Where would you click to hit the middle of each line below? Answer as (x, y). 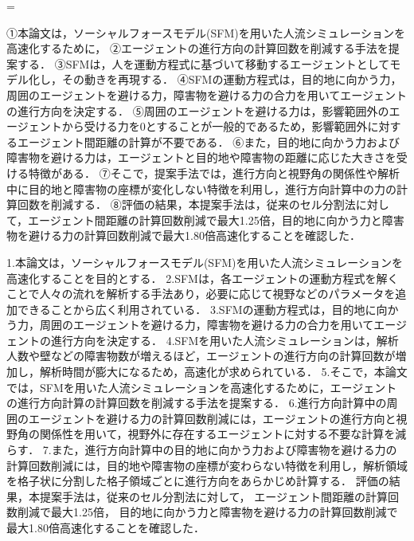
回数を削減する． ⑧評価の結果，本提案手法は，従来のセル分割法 (186, 204)
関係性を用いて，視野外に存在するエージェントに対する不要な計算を (217, 434)
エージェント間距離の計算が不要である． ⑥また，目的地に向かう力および (208, 141)
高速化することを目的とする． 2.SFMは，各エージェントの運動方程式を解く (203, 278)
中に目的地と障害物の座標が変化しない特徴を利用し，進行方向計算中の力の (201, 188)
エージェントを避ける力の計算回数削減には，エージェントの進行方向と (212, 418)
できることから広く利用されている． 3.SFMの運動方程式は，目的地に (197, 309)
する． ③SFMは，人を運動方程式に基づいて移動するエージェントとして (203, 63)
